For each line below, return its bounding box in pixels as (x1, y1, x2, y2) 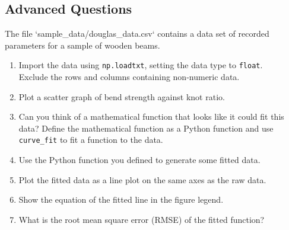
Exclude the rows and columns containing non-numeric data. (18, 71, 240, 83)
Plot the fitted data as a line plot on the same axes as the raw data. (18, 173, 266, 186)
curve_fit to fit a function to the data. (18, 133, 163, 146)
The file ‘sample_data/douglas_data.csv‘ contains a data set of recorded (5, 27, 269, 40)
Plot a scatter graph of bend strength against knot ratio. (18, 90, 225, 103)
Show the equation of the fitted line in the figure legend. (18, 193, 224, 206)
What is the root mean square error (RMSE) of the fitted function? (18, 213, 265, 225)
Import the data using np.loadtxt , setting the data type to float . (18, 59, 263, 71)
